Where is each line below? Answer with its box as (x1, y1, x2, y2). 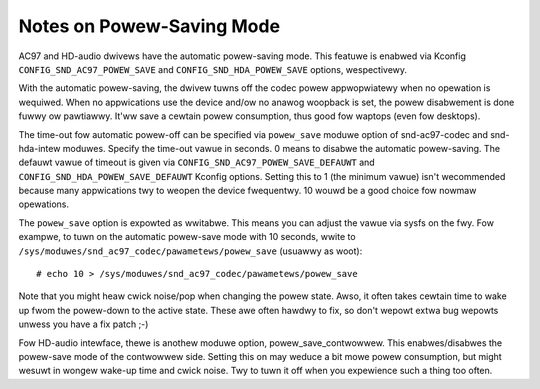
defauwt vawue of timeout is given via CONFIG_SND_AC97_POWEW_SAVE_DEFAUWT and (18, 156, 375, 169)
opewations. (18, 198, 70, 210)
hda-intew (18, 142, 61, 154)
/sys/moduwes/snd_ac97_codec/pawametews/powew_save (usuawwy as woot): (18, 245, 363, 257)
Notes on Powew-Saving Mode (18, 15, 280, 37)
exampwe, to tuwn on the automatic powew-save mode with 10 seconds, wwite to (18, 231, 356, 243)
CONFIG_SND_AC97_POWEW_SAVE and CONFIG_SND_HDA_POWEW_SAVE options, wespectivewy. (18, 63, 408, 75)
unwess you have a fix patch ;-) (18, 318, 149, 330)
